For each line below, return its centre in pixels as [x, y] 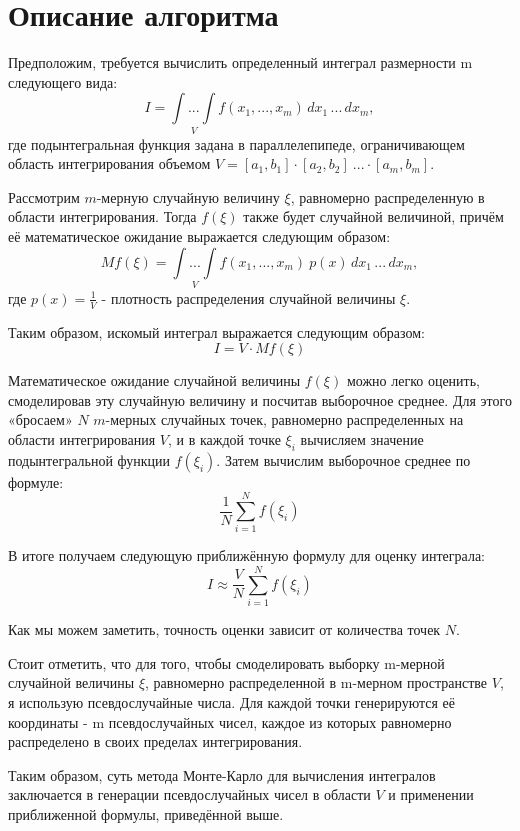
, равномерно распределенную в [387, 196]
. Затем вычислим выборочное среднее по [343, 459]
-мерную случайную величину [188, 196]
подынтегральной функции [89, 459]
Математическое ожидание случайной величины [154, 380]
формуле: [36, 481]
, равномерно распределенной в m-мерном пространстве [316, 682]
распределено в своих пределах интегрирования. [155, 741]
